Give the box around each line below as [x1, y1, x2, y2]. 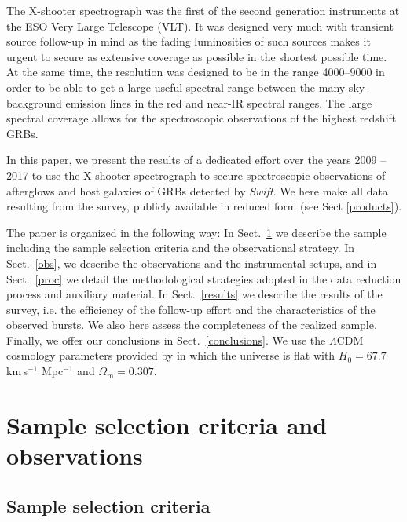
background [6, 94, 62, 111]
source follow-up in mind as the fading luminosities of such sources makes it [6, 33, 371, 49]
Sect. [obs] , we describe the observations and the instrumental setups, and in [6, 254, 377, 271]
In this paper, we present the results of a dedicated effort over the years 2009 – [6, 151, 387, 168]
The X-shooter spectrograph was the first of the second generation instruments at [6, 2, 400, 18]
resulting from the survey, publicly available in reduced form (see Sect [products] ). [6, 198, 402, 214]
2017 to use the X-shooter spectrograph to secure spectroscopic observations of [6, 166, 386, 183]
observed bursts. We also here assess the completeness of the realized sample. [6, 316, 377, 333]
